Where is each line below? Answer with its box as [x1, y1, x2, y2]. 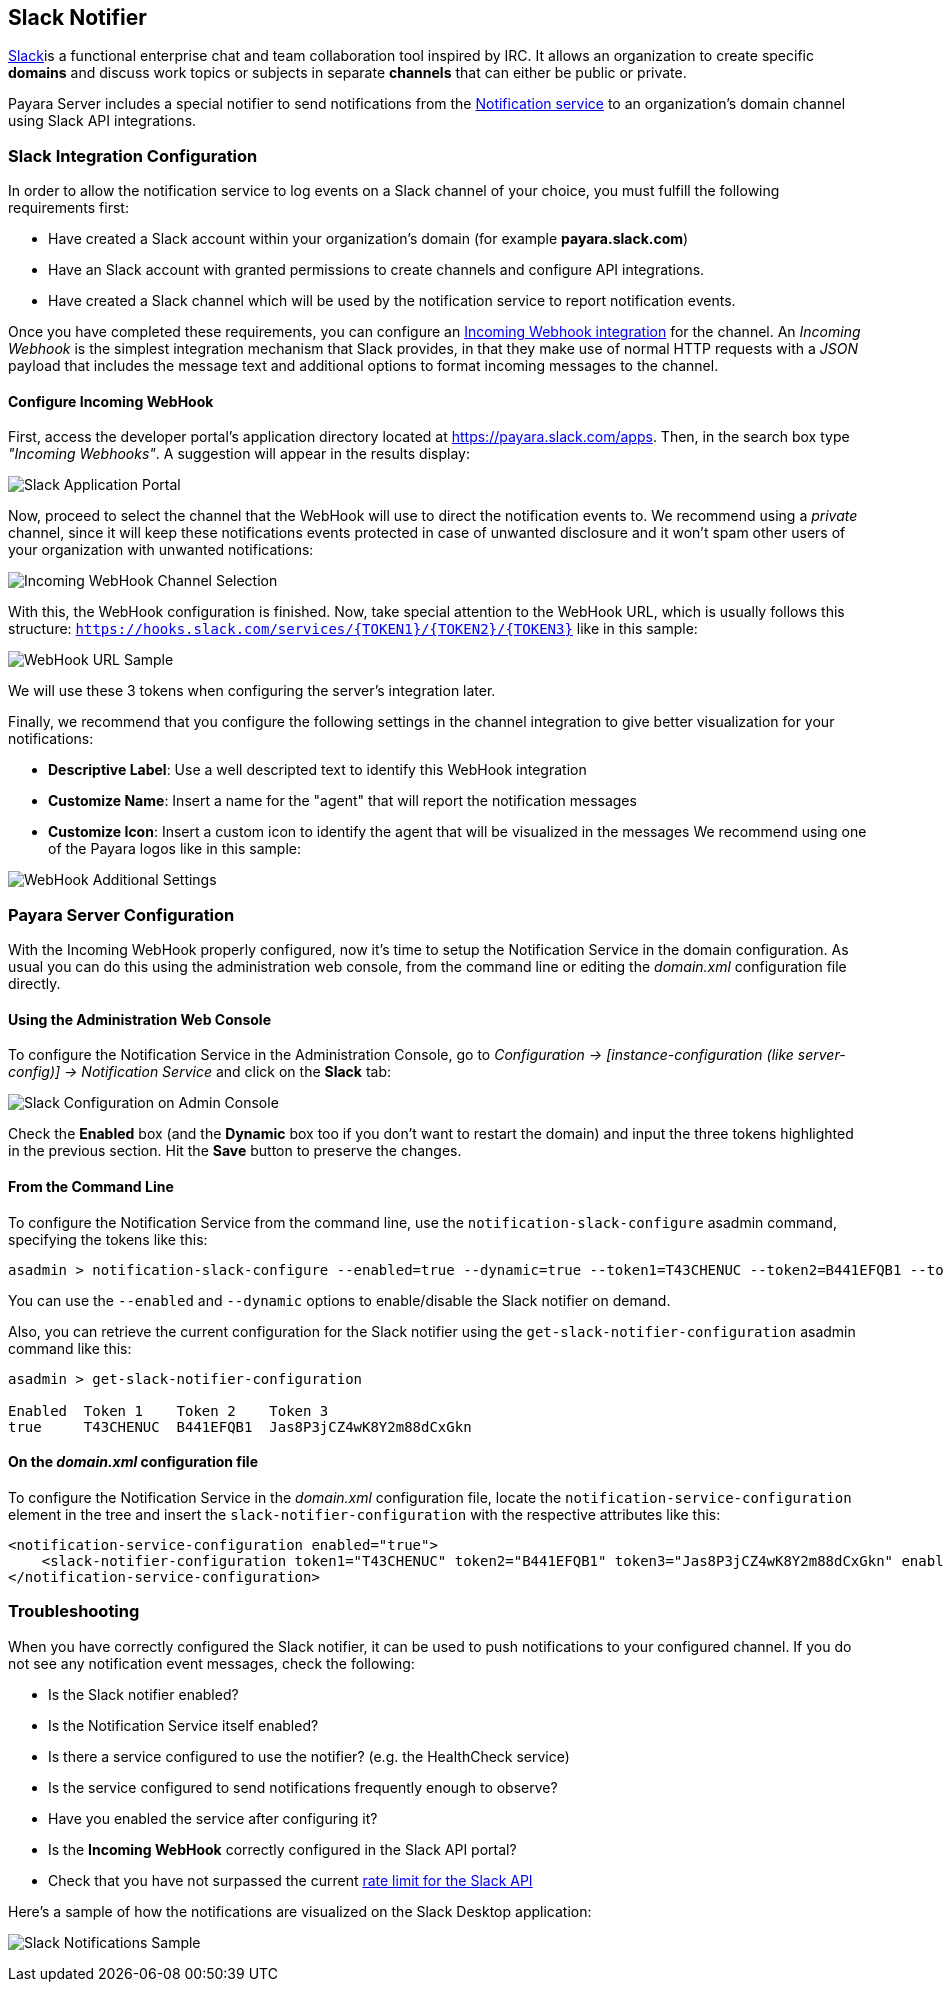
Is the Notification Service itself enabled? [48, 1716, 319, 1734]
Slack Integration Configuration [8, 145, 258, 166]
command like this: [8, 1339, 132, 1357]
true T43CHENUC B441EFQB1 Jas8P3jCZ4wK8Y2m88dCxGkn [8, 1418, 472, 1435]
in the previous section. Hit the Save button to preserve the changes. [8, 1142, 462, 1160]
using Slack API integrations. [8, 112, 197, 130]
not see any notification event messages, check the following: [8, 1654, 415, 1672]
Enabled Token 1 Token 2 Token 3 [8, 1402, 329, 1419]
